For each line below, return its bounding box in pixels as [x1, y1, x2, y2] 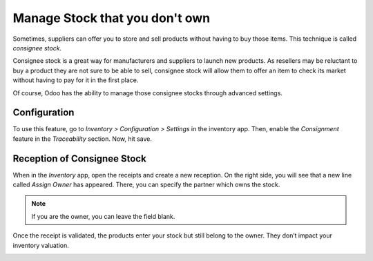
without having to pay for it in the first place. [12, 76, 139, 84]
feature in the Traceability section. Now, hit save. [12, 135, 152, 143]
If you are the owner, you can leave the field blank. [31, 212, 175, 220]
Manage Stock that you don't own [12, 10, 211, 26]
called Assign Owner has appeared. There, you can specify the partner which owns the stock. [12, 180, 280, 189]
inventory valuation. [12, 241, 69, 249]
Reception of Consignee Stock [12, 153, 146, 164]
